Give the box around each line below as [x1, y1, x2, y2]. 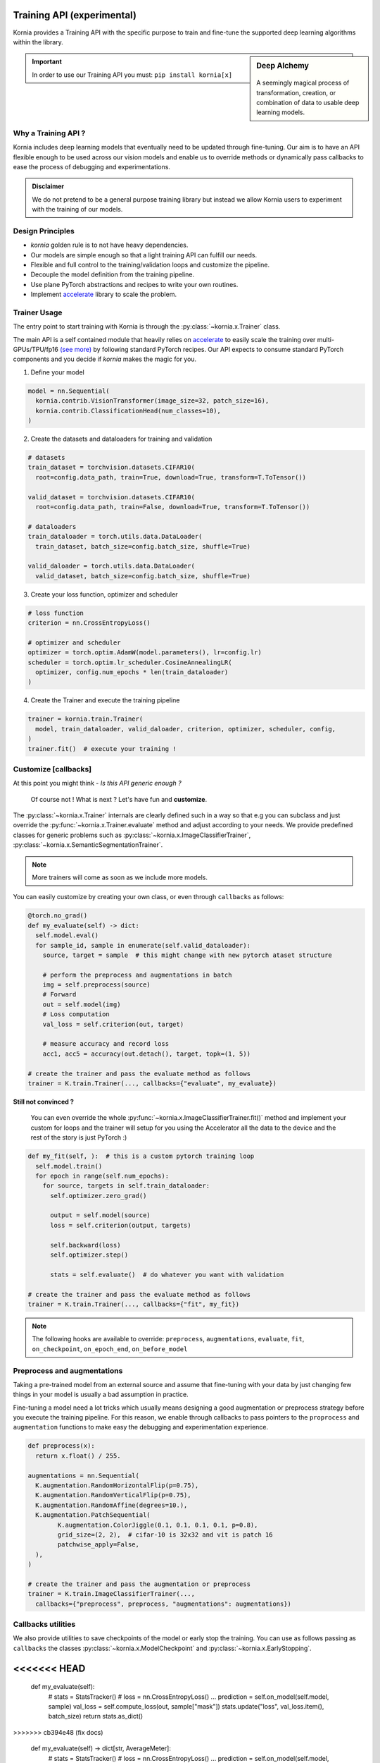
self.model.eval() [35, 932, 99, 939]
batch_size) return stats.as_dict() [48, 1712, 144, 1721]
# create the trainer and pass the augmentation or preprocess [27, 1580, 251, 1588]
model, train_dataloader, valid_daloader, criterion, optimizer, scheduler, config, [35, 725, 336, 733]
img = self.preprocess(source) [42, 981, 151, 989]
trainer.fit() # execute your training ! [27, 745, 177, 752]
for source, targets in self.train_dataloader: [42, 1182, 210, 1190]
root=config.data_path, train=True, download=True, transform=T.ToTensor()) [35, 473, 306, 481]
